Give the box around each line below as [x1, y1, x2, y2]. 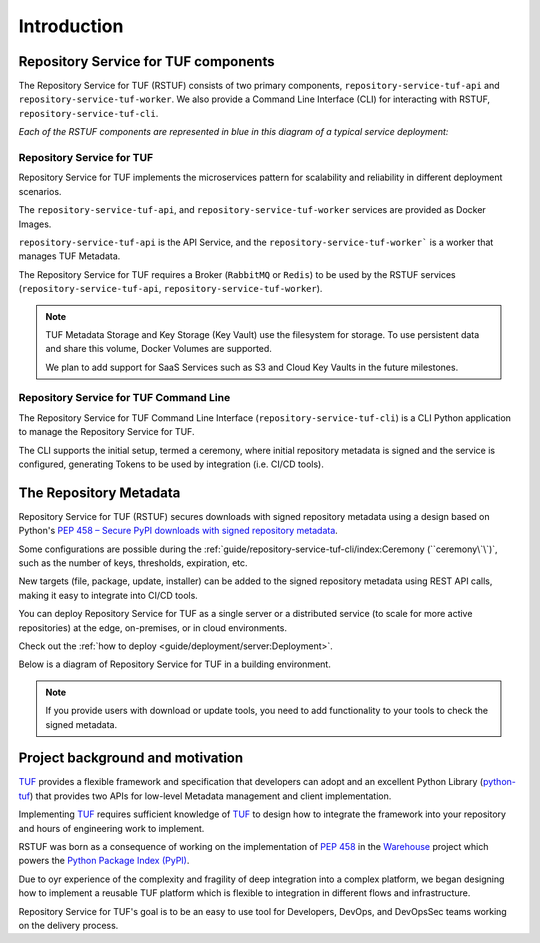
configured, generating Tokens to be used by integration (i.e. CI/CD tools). [18, 458, 324, 470]
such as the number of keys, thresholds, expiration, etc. [18, 557, 249, 569]
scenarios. [18, 185, 62, 197]
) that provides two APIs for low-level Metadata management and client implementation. [30, 790, 392, 802]
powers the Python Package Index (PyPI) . [18, 855, 190, 867]
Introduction [18, 15, 124, 37]
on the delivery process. [18, 920, 119, 931]
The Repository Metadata [18, 484, 181, 501]
